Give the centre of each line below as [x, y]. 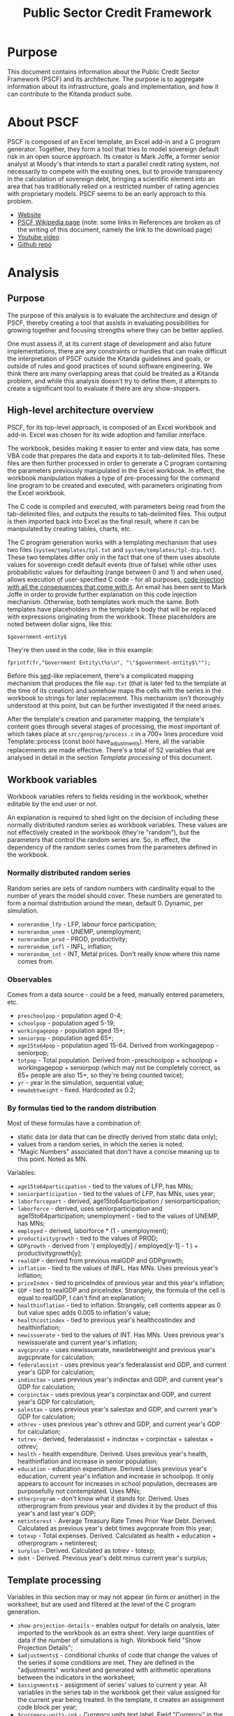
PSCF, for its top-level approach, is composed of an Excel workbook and [112, 427]
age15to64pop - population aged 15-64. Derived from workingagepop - [118, 1045]
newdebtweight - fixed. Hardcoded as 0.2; [76, 1090]
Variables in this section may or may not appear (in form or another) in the [114, 1597]
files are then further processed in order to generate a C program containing [117, 463]
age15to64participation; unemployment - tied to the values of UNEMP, [118, 1216]
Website [29, 214]
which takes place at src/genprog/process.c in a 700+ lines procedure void [115, 733]
